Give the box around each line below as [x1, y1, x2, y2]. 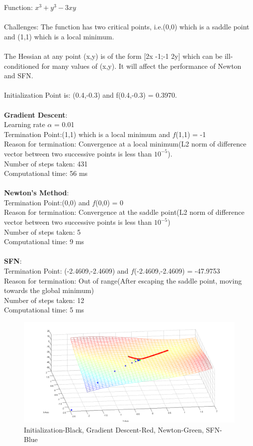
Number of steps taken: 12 [4, 295, 84, 305]
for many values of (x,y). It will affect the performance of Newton [41, 60, 242, 71]
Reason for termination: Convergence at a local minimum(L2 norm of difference [4, 139, 247, 149]
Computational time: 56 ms [4, 168, 88, 178]
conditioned [4, 60, 39, 71]
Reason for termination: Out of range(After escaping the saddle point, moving [4, 275, 242, 286]
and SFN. [4, 70, 33, 81]
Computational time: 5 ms [4, 304, 84, 315]
